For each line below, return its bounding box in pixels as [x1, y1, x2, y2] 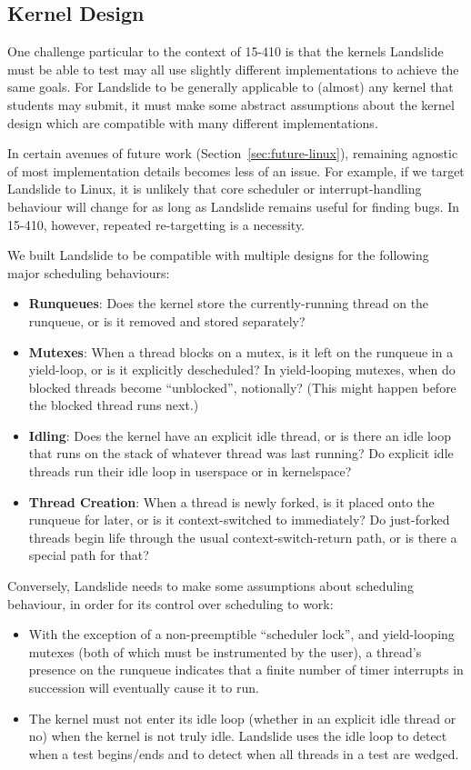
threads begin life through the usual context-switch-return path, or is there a [28, 527, 457, 546]
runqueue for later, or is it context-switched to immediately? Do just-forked [28, 510, 450, 529]
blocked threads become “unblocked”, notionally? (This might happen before [28, 377, 456, 396]
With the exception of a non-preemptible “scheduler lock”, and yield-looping [28, 625, 455, 644]
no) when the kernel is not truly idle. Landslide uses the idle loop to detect [28, 726, 447, 745]
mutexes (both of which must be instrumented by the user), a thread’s [28, 642, 422, 661]
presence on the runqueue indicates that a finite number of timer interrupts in [28, 660, 464, 679]
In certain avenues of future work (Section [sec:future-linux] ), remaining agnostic [7, 144, 458, 163]
